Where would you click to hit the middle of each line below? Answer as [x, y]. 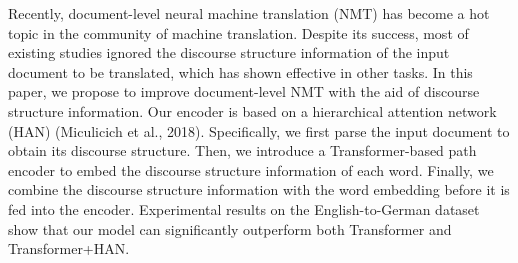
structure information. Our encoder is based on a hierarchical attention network [252, 110]
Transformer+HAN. [69, 248]
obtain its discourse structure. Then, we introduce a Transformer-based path [242, 150]
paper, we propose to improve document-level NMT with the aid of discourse [244, 91]
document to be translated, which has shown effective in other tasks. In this [240, 71]
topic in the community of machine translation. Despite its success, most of [238, 32]
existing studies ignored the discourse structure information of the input [229, 52]
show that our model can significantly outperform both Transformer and [230, 228]
